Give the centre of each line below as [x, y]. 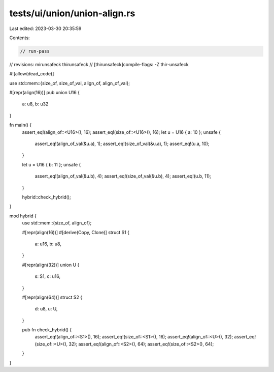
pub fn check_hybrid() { [47, 330]
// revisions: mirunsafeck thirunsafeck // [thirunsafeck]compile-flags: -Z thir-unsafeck [99, 64]
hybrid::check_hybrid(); [46, 197]
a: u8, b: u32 [35, 104]
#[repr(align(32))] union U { [51, 265]
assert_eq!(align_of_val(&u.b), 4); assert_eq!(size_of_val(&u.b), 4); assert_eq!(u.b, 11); [123, 176]
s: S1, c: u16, [48, 276]
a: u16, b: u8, [48, 244]
